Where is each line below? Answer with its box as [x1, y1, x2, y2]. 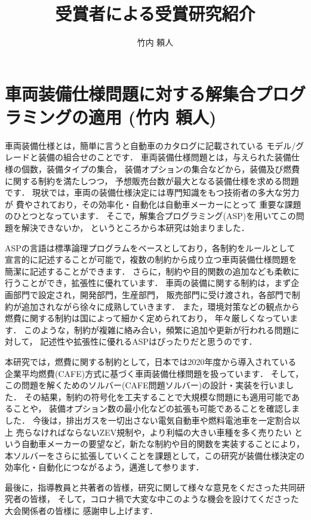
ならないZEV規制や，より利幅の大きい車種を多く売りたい [66, 425, 292, 438]
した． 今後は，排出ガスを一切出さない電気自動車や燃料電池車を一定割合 [5, 413, 292, 426]
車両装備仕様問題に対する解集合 [5, 81, 256, 105]
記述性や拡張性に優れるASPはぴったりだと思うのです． [40, 335, 257, 348]
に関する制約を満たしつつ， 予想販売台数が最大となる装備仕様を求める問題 [5, 174, 299, 187]
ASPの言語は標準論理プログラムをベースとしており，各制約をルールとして [5, 241, 295, 254]
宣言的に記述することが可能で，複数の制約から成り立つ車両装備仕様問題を [5, 253, 297, 266]
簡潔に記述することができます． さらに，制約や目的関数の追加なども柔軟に [5, 264, 300, 277]
